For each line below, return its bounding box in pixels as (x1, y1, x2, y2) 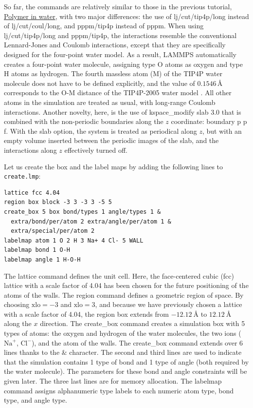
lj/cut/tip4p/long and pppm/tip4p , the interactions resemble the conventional (4, 30, 237, 40)
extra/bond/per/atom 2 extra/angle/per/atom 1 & (11, 218, 171, 225)
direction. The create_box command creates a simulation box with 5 (40, 318, 245, 328)
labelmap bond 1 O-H (4, 246, 71, 254)
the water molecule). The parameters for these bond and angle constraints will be (4, 366, 247, 376)
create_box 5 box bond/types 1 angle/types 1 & (4, 208, 161, 215)
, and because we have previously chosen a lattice (95, 299, 242, 309)
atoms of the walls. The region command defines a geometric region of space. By (4, 289, 244, 300)
